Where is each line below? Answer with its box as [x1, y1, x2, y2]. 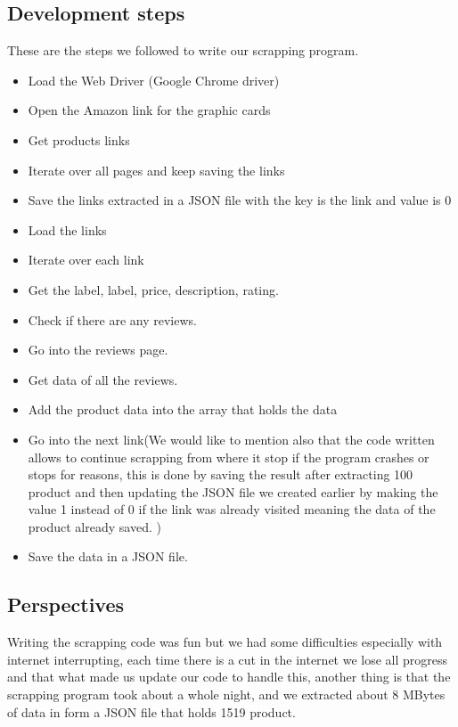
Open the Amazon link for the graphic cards [28, 101, 271, 119]
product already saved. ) [28, 517, 161, 535]
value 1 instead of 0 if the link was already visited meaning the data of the [28, 500, 436, 519]
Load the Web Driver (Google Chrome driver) [28, 70, 280, 89]
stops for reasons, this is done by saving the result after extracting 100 [28, 465, 413, 484]
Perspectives [7, 591, 125, 618]
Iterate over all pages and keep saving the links [28, 160, 285, 179]
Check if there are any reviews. [28, 310, 197, 329]
